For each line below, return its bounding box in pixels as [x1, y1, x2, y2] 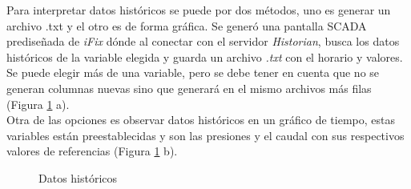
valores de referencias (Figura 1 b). [6, 143, 178, 159]
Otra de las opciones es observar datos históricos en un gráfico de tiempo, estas [6, 111, 396, 128]
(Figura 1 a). [6, 95, 70, 112]
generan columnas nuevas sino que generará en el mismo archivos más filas [6, 79, 372, 96]
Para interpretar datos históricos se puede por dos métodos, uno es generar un [6, 2, 391, 18]
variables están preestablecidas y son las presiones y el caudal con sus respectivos [6, 127, 405, 143]
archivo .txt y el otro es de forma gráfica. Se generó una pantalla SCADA [6, 17, 367, 34]
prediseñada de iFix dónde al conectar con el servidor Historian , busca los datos [6, 33, 400, 50]
